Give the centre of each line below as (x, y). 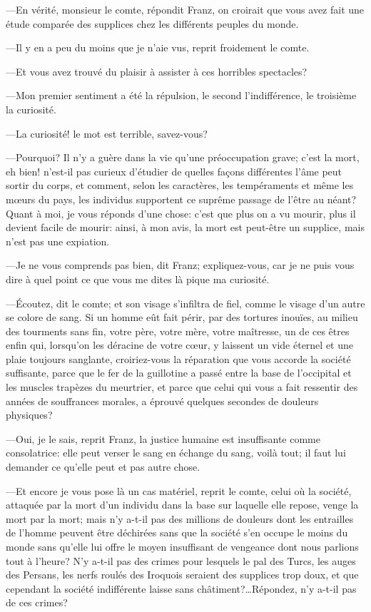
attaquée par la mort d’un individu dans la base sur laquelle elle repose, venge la (182, 505)
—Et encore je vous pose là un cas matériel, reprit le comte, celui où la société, (179, 490)
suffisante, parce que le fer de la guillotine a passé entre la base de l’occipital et (179, 373)
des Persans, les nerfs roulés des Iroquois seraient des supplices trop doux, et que (182, 575)
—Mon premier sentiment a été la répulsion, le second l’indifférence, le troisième (181, 95)
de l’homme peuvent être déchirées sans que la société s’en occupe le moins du (177, 532)
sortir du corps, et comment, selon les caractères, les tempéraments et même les (180, 185)
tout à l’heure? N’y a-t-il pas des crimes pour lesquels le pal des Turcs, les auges (181, 560)
